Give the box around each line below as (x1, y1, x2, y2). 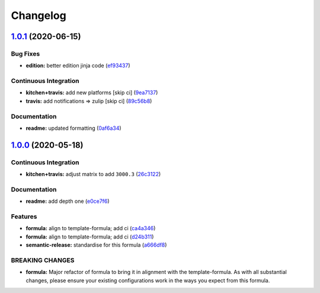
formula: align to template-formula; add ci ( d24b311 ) (25, 233, 154, 240)
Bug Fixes (11, 49, 40, 58)
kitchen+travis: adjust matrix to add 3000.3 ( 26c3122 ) (25, 171, 161, 178)
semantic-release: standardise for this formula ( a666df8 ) (25, 241, 167, 249)
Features (11, 212, 37, 221)
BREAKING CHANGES (11, 256, 75, 264)
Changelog (11, 9, 66, 22)
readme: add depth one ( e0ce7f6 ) (25, 198, 110, 205)
